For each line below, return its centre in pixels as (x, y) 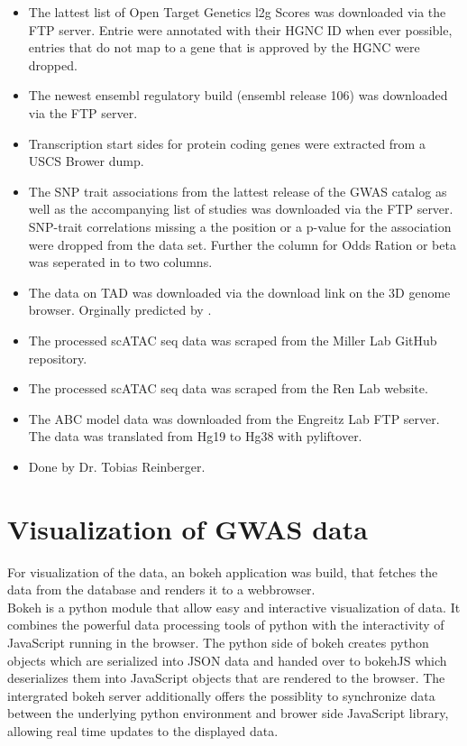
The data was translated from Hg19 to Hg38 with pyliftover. (195, 436)
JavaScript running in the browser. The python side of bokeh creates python (218, 642)
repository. (58, 358)
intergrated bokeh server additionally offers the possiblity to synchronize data (221, 695)
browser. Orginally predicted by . (120, 310)
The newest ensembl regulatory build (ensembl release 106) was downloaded (238, 95)
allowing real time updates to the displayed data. (143, 730)
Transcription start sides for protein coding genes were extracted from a (227, 143)
